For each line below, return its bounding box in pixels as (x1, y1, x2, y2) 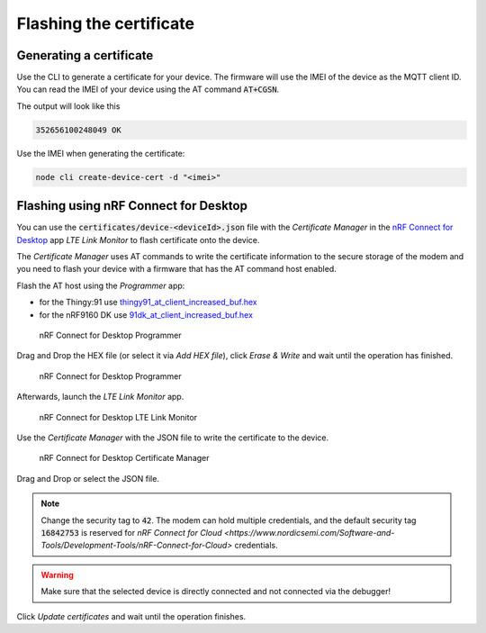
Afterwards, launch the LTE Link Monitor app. (16, 392, 184, 402)
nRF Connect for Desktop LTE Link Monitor (39, 411, 198, 422)
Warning (40, 569, 74, 580)
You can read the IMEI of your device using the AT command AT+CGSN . (16, 84, 280, 95)
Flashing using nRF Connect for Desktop (16, 198, 247, 213)
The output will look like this (16, 100, 121, 112)
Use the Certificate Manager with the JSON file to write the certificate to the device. (16, 432, 329, 443)
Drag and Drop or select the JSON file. (16, 473, 159, 484)
